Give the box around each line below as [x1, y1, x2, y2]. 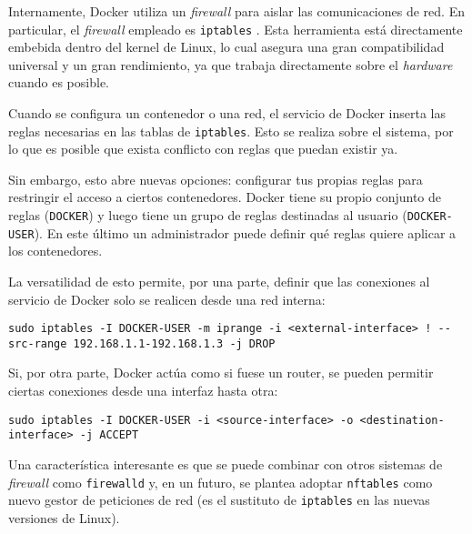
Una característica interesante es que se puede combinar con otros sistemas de [8, 454, 443, 473]
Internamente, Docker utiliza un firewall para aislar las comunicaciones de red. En [8, 2, 465, 20]
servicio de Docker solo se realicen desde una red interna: [8, 289, 326, 308]
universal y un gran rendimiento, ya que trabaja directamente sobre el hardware [8, 55, 453, 74]
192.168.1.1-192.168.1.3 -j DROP [73, 337, 276, 350]
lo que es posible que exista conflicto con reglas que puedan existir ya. [8, 139, 398, 158]
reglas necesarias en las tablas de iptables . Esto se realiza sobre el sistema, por [8, 121, 454, 140]
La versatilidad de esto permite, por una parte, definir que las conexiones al [8, 271, 430, 290]
